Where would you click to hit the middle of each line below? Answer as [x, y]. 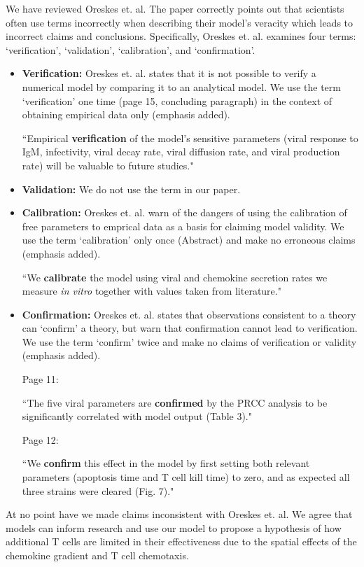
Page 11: [40, 379]
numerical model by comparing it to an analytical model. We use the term [181, 86]
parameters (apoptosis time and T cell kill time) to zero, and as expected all [186, 477]
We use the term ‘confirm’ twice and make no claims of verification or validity [189, 341]
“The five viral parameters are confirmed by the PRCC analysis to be [175, 402]
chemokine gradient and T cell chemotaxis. [97, 555]
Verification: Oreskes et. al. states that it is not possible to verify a [169, 73]
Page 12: [40, 439]
